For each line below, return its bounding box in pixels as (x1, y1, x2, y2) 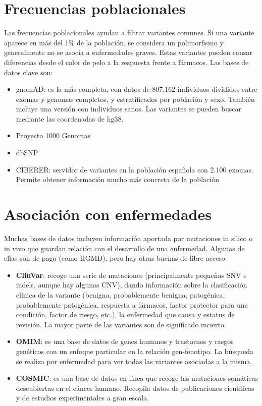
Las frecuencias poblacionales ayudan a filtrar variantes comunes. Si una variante (4, 27, 254, 38)
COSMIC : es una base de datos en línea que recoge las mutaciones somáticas (16, 373, 258, 383)
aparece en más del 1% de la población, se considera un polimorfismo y (4, 37, 224, 47)
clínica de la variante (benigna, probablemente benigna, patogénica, (16, 289, 225, 300)
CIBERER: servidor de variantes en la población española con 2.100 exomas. (16, 164, 253, 175)
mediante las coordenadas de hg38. (16, 113, 124, 124)
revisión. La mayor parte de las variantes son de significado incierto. (16, 319, 226, 329)
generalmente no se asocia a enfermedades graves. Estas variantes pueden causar (4, 47, 252, 57)
